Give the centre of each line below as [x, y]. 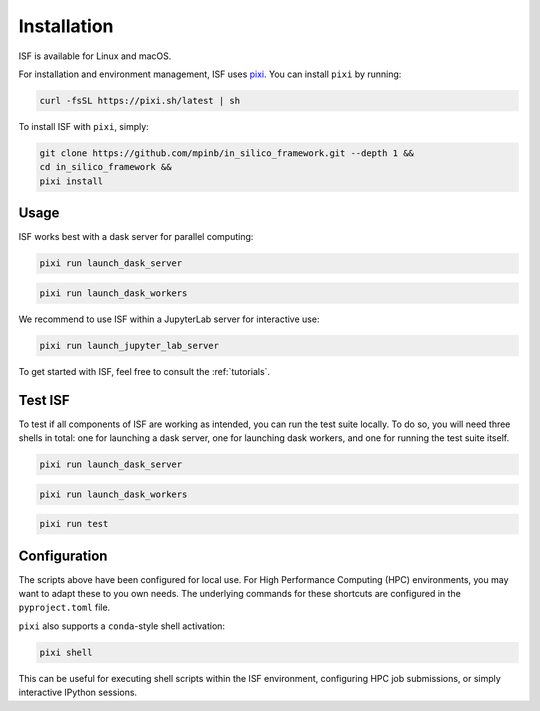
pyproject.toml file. [64, 607]
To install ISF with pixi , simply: [83, 126]
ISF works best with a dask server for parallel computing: [136, 237]
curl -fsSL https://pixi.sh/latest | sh [139, 100]
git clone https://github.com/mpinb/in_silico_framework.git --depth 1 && [227, 153]
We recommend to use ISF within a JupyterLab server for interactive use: [169, 319]
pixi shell [66, 652]
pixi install [71, 181]
